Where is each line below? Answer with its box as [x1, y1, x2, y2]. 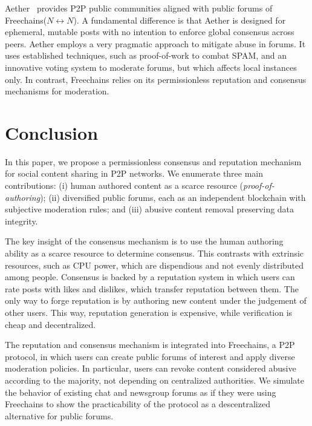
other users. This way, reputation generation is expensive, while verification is [5, 306, 293, 318]
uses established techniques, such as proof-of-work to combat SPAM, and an [5, 49, 287, 62]
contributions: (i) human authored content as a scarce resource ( [5, 179, 244, 192]
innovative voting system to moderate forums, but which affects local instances [5, 61, 297, 73]
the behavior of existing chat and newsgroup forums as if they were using [5, 385, 276, 398]
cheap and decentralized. [5, 318, 96, 330]
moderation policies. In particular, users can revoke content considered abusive [5, 362, 296, 375]
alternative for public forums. [5, 409, 114, 422]
